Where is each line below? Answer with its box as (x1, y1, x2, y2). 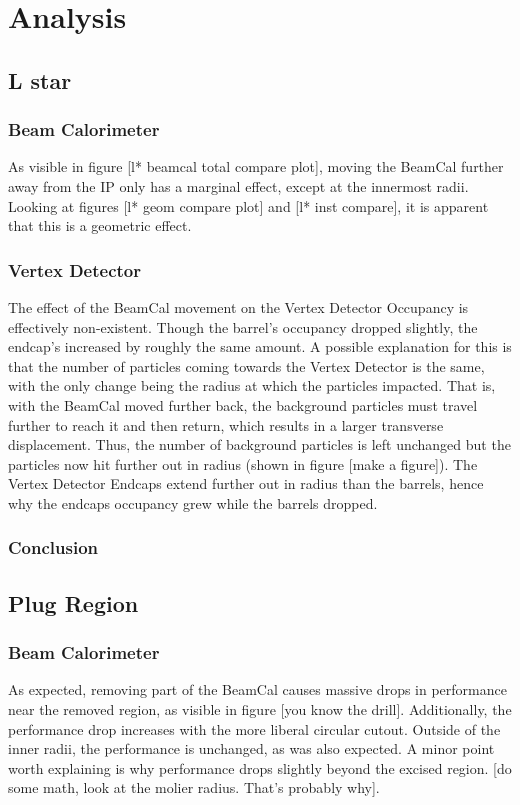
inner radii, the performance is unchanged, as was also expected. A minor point (8, 738, 495, 759)
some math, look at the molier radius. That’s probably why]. (8, 777, 380, 798)
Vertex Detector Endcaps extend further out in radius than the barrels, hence (8, 473, 484, 494)
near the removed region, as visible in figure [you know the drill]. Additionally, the (8, 698, 512, 719)
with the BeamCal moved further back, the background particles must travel (8, 394, 478, 415)
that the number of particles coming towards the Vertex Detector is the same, (8, 355, 485, 376)
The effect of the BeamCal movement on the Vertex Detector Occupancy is (8, 296, 469, 317)
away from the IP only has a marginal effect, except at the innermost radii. (8, 175, 469, 196)
